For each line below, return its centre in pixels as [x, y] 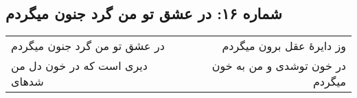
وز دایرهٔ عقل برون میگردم [284, 46]
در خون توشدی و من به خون [279, 66]
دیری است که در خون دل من [79, 66]
